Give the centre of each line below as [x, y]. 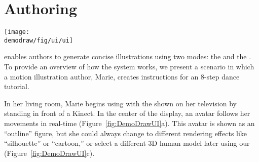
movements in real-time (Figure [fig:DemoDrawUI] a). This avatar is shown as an [129, 123]
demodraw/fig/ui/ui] [39, 40]
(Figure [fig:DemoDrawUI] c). [49, 153]
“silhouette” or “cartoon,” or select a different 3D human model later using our [127, 143]
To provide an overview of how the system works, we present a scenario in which [129, 67]
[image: [17, 32]
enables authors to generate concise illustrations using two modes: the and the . [128, 56]
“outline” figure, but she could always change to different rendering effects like [126, 133]
